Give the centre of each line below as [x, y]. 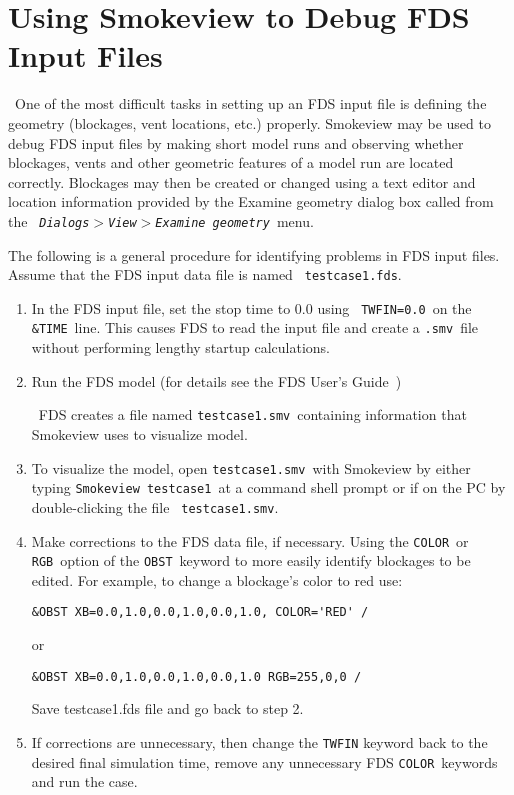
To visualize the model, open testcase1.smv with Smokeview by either [251, 467]
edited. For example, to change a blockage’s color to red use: [217, 579]
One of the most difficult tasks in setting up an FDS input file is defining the [250, 103]
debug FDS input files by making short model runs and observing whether [236, 142]
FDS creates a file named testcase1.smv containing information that [252, 414]
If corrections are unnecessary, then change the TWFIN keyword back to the [259, 741]
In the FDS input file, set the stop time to [161, 307]
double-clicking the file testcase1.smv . [155, 506]
